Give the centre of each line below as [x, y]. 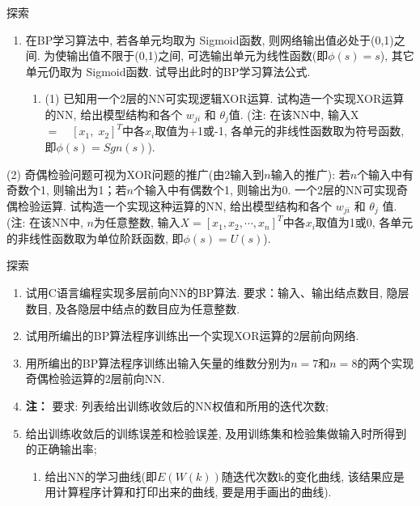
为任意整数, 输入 [137, 222]
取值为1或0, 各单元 [364, 222]
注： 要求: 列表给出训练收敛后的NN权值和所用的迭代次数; [177, 406]
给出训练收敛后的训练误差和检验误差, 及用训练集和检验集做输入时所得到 [216, 433]
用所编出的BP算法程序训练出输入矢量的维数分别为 [158, 362]
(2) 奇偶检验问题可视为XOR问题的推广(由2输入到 [136, 174]
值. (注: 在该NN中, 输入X [294, 114]
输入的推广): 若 [310, 174]
